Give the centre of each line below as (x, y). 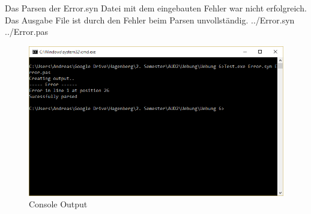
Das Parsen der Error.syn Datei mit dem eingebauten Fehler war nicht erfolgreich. (156, 8)
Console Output (58, 204)
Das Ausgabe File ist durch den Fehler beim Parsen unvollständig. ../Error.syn (150, 20)
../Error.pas (26, 32)
